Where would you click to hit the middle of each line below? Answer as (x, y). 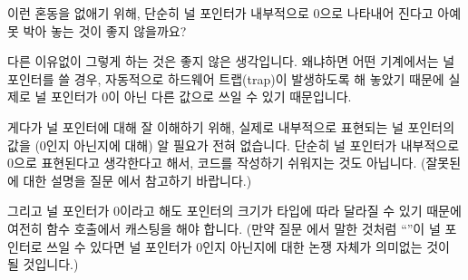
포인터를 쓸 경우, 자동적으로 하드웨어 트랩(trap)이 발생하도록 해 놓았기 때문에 (226, 78)
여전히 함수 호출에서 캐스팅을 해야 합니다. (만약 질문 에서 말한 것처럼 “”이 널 (224, 228)
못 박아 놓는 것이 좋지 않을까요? (97, 30)
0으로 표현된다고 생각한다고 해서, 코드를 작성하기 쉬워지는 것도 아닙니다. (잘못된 (234, 163)
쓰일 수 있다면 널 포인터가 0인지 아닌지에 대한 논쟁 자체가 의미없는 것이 (248, 246)
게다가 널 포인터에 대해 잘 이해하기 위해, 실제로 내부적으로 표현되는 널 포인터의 (231, 126)
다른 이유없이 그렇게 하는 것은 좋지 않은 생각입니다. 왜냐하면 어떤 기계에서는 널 (231, 61)
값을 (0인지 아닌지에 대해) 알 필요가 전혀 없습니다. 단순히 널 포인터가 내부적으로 (234, 145)
